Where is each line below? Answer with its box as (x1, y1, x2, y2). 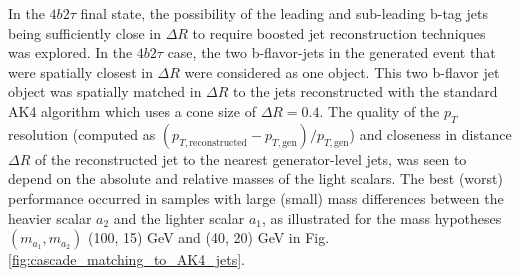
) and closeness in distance (349, 123, 512, 144)
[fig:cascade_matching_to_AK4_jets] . (8, 249, 246, 270)
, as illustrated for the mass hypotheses (262, 207, 502, 228)
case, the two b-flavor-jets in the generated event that (167, 42, 496, 63)
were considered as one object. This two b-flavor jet (184, 61, 500, 82)
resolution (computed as (8, 123, 156, 144)
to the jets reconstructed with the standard (233, 81, 498, 102)
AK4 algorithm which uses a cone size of (8, 100, 256, 121)
